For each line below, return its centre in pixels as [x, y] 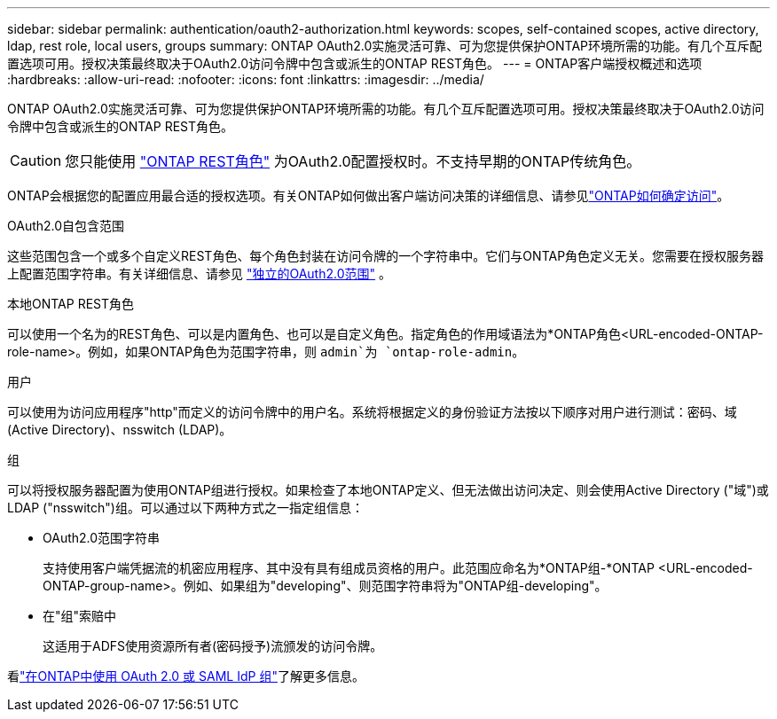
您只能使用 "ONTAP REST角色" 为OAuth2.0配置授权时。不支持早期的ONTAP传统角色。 [353, 161]
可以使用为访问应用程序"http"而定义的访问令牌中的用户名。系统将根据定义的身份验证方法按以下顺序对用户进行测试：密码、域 [372, 412]
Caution [36, 160]
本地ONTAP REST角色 [71, 304]
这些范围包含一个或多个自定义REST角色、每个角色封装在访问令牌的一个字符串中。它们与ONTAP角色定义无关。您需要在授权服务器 [386, 256]
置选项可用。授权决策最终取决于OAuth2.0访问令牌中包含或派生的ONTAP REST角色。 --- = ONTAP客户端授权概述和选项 [355, 63]
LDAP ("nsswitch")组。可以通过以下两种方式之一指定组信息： [185, 508]
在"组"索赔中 [80, 616]
